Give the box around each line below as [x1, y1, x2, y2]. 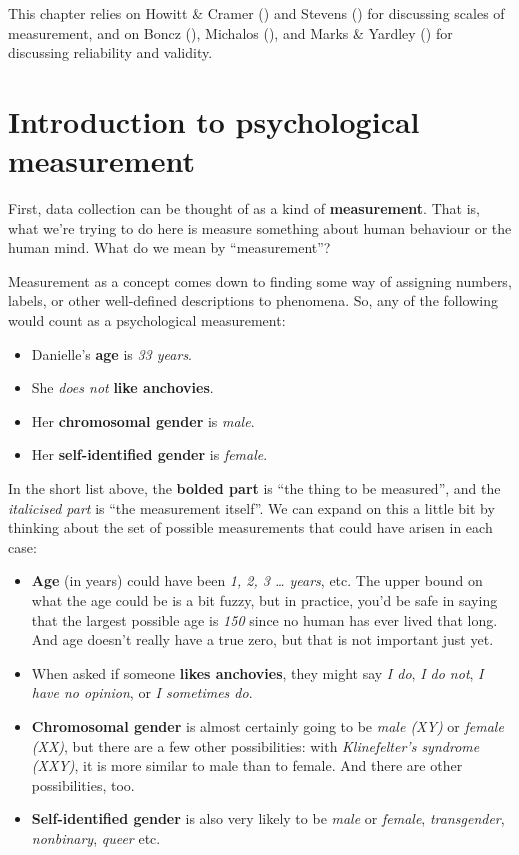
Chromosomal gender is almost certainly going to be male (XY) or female [31, 715, 504, 736]
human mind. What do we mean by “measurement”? [8, 237, 331, 258]
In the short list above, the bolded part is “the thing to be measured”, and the [8, 478, 501, 499]
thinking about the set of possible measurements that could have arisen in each [8, 517, 493, 538]
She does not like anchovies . [31, 377, 214, 398]
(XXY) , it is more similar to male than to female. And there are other [31, 755, 463, 776]
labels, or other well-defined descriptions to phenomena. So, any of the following [8, 290, 498, 311]
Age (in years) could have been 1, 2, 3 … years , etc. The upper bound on [31, 570, 483, 591]
